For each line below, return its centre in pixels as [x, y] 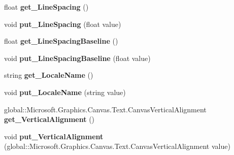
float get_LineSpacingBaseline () [61, 41]
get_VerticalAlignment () [49, 119]
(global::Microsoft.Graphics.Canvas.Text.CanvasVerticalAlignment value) [117, 146]
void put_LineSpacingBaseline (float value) [77, 58]
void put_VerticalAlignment [54, 136]
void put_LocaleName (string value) [65, 92]
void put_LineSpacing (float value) [63, 24]
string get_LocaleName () [49, 75]
